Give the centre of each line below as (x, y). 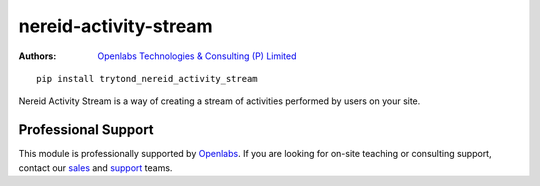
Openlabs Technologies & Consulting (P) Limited (197, 56)
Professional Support (86, 130)
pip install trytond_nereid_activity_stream (147, 78)
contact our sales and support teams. (95, 167)
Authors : (37, 56)
